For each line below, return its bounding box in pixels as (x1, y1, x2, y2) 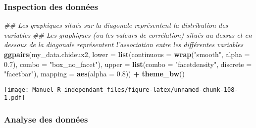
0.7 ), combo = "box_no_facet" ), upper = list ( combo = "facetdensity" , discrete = (4, 59, 252, 69)
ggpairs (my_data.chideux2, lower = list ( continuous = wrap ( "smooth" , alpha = (4, 49, 250, 59)
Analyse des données (4, 113, 88, 126)
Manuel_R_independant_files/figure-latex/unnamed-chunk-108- (32, 86, 238, 93)
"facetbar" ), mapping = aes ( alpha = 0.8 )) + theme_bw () (4, 68, 185, 79)
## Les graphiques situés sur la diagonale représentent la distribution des (4, 20, 228, 30)
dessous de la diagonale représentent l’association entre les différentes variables (4, 39, 244, 50)
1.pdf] (4, 94, 25, 102)
